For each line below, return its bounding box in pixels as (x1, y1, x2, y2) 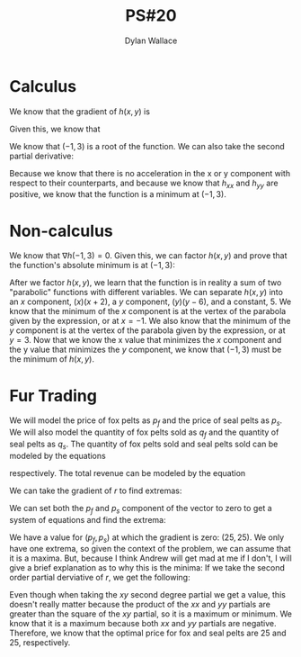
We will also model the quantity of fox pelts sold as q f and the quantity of (9, 427, 279, 439)
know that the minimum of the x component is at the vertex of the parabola (9, 306, 287, 317)
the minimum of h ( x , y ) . (9, 354, 94, 364)
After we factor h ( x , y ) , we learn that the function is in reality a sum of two (9, 277, 282, 288)
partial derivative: (9, 150, 75, 161)
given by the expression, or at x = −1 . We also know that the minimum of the (9, 316, 291, 327)
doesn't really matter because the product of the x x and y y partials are (9, 599, 271, 610)
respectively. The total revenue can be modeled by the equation (9, 467, 246, 478)
